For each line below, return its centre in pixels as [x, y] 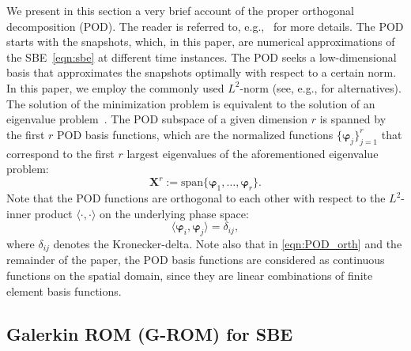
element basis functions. [64, 291]
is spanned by [353, 119]
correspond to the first [60, 153]
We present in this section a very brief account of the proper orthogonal [180, 10]
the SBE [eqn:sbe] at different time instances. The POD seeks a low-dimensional [202, 57]
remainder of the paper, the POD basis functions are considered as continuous [196, 260]
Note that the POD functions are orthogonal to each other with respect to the [196, 198]
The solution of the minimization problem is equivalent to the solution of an [191, 103]
